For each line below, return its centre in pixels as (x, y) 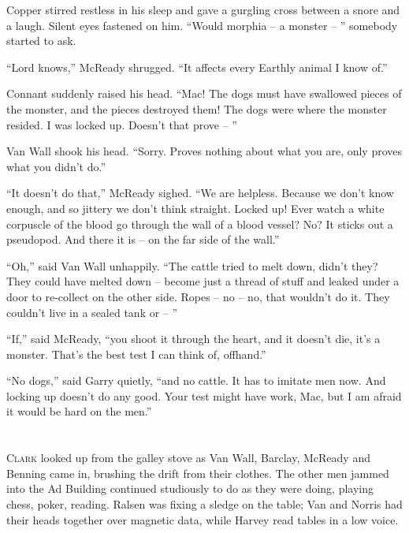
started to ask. (41, 41)
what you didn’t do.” (56, 166)
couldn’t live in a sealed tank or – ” (92, 312)
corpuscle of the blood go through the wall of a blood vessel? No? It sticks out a (200, 224)
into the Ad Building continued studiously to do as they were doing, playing (190, 488)
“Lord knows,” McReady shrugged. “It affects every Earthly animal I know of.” (197, 67)
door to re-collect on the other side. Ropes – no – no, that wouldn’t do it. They (198, 296)
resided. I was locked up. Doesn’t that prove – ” (122, 124)
